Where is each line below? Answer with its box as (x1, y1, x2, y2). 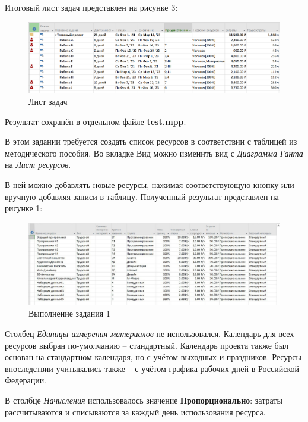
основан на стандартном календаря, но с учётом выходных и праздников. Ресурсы (5, 351, 301, 363)
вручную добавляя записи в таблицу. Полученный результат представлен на (5, 190, 279, 202)
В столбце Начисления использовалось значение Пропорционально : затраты (5, 393, 282, 406)
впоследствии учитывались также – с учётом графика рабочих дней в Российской (5, 362, 300, 374)
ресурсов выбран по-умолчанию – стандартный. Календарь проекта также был (5, 339, 289, 351)
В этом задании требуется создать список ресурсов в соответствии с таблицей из (5, 135, 297, 148)
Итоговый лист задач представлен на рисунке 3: (5, 1, 178, 13)
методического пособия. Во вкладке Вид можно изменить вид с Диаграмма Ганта (5, 146, 303, 159)
